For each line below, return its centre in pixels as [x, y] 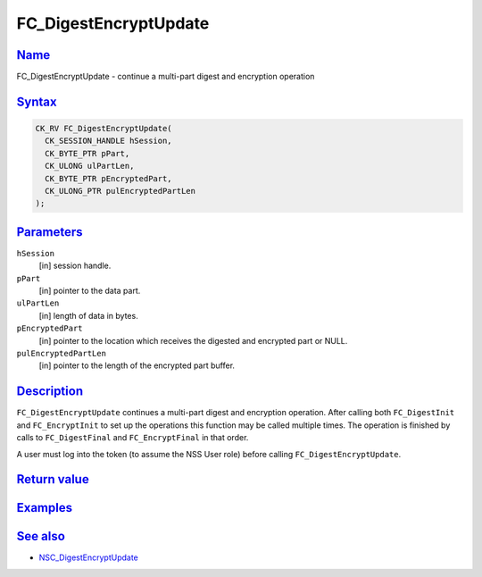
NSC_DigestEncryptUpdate [88, 557]
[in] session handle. [75, 266]
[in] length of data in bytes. [88, 315]
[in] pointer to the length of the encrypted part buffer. [137, 365]
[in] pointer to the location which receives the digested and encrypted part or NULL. [193, 340]
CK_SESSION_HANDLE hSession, [109, 141]
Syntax [37, 101]
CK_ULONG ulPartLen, [90, 166]
